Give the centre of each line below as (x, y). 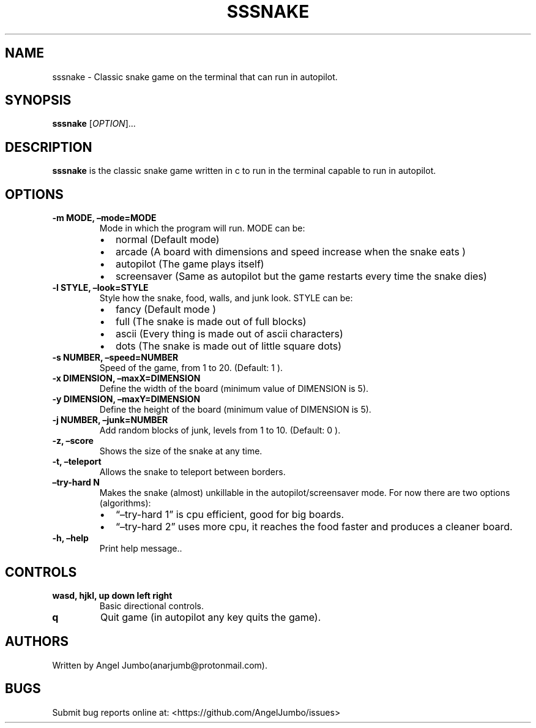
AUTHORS (37, 642)
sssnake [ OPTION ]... (94, 124)
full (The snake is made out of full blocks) (211, 322)
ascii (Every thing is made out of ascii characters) (229, 334)
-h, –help (70, 538)
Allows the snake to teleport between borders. (192, 472)
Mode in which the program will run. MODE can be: (202, 228)
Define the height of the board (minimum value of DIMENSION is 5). (235, 410)
